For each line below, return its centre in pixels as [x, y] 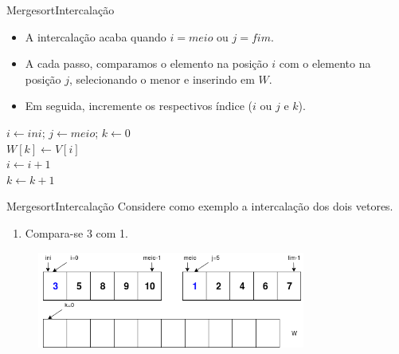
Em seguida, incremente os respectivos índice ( [139, 106]
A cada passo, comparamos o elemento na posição [147, 63]
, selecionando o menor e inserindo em [162, 79]
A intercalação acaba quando [96, 36]
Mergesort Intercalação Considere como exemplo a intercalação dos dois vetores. [200, 206]
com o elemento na [325, 63]
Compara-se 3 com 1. [76, 232]
